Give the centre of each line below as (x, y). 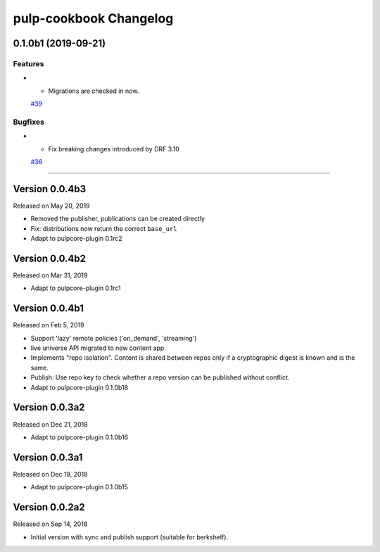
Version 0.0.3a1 (48, 457)
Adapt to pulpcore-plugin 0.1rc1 (76, 288)
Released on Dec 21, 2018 (50, 424)
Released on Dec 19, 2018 (50, 474)
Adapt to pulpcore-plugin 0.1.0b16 (80, 437)
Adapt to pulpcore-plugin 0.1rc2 (76, 239)
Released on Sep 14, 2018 (50, 524)
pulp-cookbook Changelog (93, 18)
